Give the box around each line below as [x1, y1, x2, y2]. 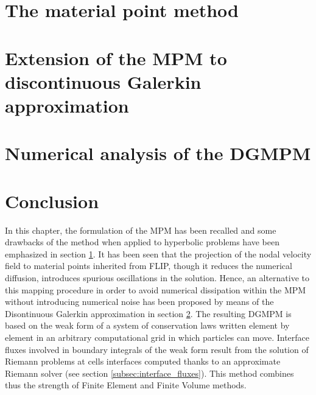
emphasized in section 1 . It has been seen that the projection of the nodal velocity [5, 247, 312, 260]
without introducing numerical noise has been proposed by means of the [5, 295, 274, 308]
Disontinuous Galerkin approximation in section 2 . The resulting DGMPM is [5, 307, 292, 320]
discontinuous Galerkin [5, 69, 202, 94]
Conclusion [5, 188, 99, 213]
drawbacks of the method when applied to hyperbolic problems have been [5, 236, 280, 248]
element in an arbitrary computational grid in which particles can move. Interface [5, 330, 310, 343]
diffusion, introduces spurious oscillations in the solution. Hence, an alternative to [5, 271, 310, 284]
